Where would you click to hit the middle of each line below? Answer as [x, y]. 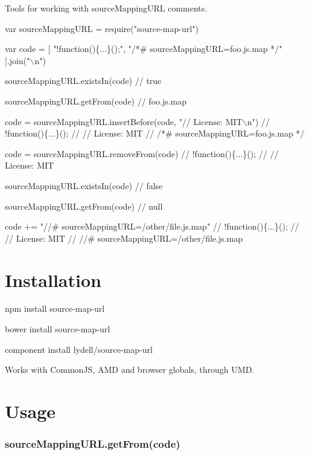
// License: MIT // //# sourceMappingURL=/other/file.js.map [124, 238]
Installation [53, 279]
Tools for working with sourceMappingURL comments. [106, 8]
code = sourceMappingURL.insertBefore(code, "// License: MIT [124, 121]
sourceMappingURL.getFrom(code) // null [84, 206]
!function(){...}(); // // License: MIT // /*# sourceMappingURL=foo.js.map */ [155, 133]
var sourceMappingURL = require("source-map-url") [102, 28]
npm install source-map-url [55, 308]
